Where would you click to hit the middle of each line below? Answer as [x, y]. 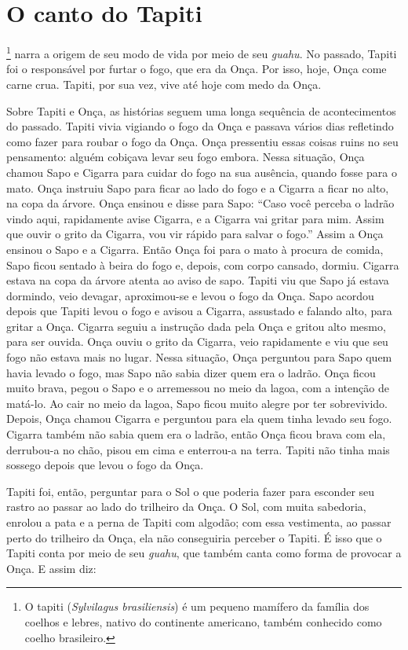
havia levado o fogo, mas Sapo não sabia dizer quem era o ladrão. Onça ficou [191, 372]
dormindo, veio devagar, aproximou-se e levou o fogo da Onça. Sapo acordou [190, 295]
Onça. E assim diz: [51, 568]
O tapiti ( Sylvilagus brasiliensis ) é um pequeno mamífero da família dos [197, 606]
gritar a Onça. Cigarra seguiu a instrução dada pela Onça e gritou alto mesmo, [196, 326]
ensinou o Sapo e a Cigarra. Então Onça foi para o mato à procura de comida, [195, 249]
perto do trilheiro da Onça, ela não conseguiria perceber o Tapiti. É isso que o [194, 537]
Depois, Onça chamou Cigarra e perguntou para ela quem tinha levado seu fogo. [199, 419]
